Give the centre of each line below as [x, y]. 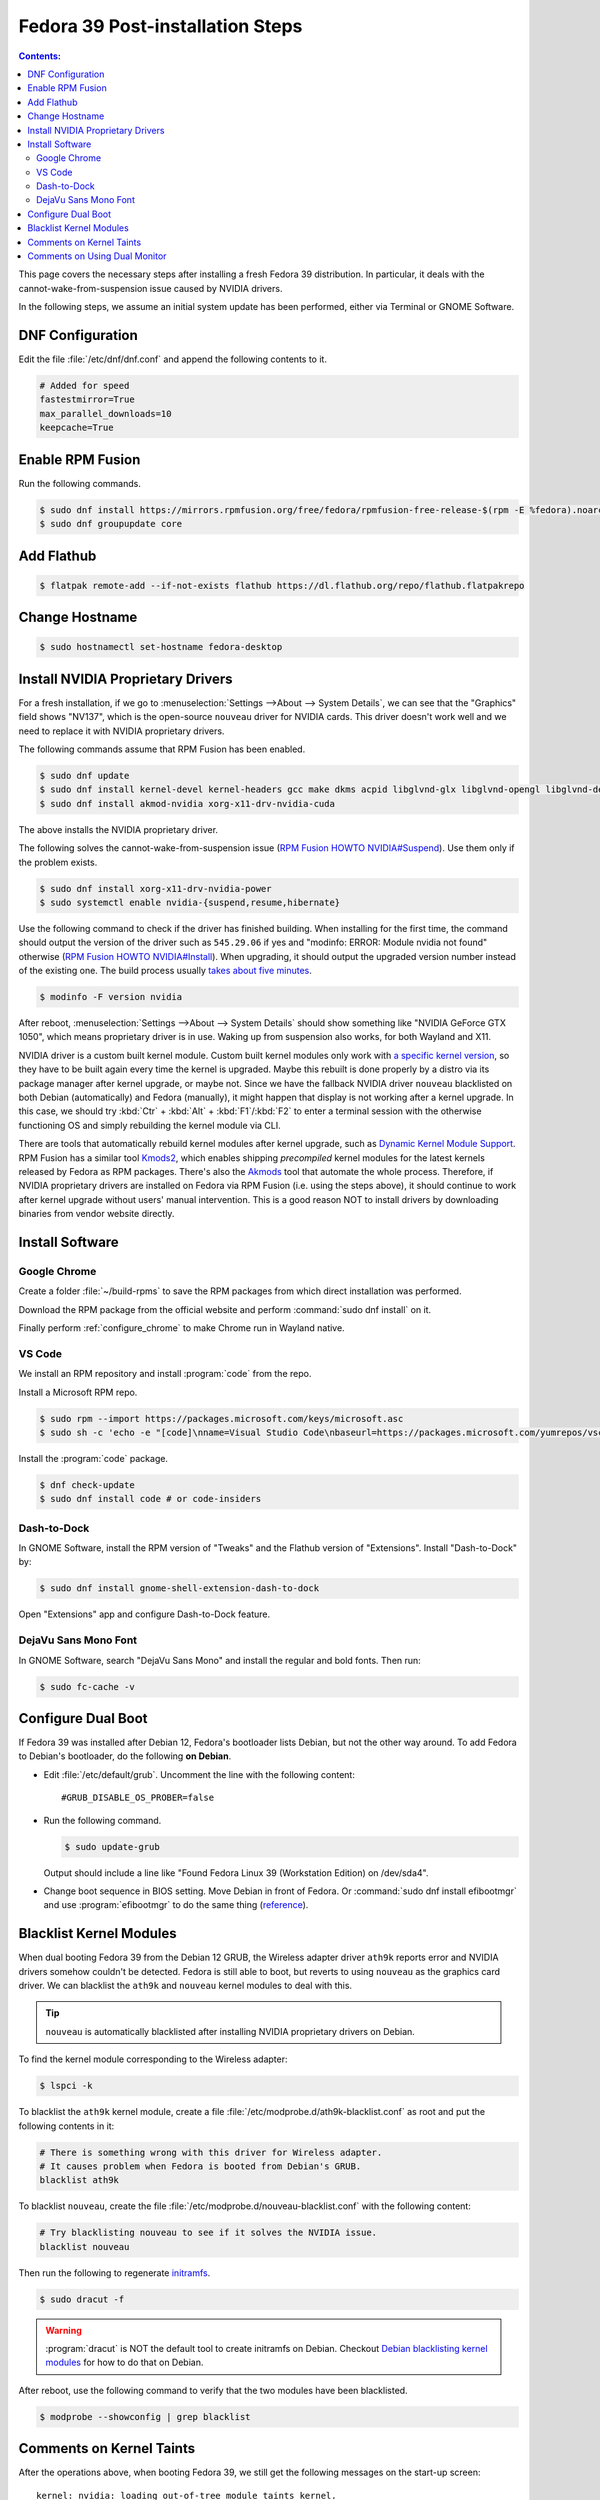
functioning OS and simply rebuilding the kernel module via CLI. [150, 1125]
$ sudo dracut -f [82, 2299]
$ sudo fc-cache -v [87, 1686]
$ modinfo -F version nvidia [111, 997]
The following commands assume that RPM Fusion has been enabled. [162, 749]
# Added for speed [84, 386]
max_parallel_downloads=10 [105, 413]
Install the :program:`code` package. [93, 1458]
